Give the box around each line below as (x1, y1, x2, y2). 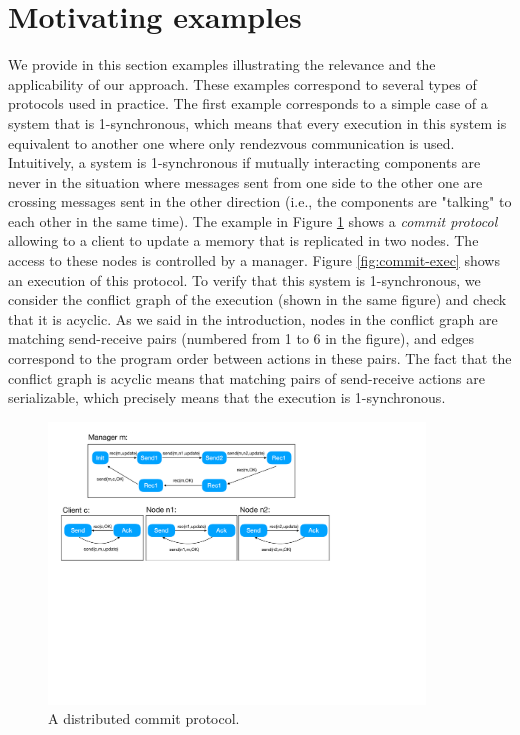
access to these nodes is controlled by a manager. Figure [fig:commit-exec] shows (8, 250, 500, 271)
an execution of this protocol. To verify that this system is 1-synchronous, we (8, 269, 481, 290)
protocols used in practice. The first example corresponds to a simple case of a (8, 93, 488, 114)
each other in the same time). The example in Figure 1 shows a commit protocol (8, 210, 498, 231)
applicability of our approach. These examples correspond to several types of (8, 73, 477, 94)
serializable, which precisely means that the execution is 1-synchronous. (8, 387, 446, 408)
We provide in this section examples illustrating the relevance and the (8, 54, 436, 75)
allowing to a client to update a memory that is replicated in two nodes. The (8, 230, 479, 251)
